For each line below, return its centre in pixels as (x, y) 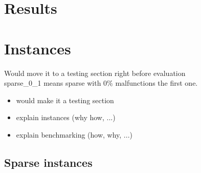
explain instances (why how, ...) (66, 117)
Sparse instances (48, 162)
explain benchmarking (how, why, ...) (74, 134)
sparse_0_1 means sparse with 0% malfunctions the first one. (101, 83)
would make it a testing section (65, 100)
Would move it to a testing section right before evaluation (95, 73)
